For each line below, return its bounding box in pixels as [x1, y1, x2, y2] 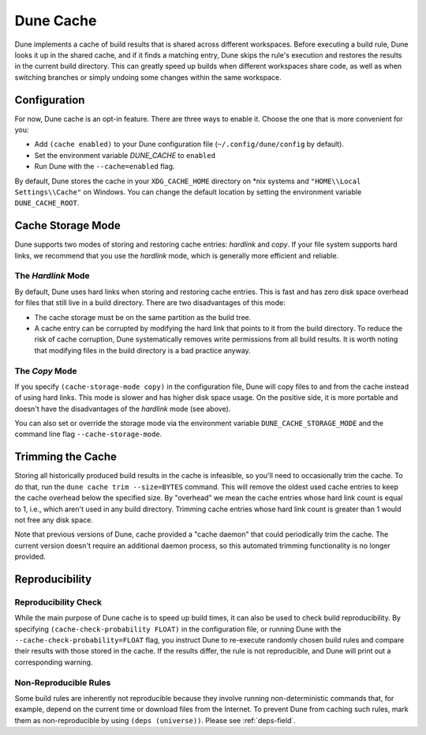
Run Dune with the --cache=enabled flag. [34, 162, 175, 171]
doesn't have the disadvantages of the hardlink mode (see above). [14, 404, 231, 413]
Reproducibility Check [14, 597, 103, 608]
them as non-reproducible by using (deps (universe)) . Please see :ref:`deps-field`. [14, 715, 296, 725]
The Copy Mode [14, 365, 77, 376]
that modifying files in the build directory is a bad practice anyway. [34, 345, 252, 355]
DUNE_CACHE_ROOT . [14, 198, 80, 208]
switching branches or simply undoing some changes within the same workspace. [14, 72, 282, 82]
